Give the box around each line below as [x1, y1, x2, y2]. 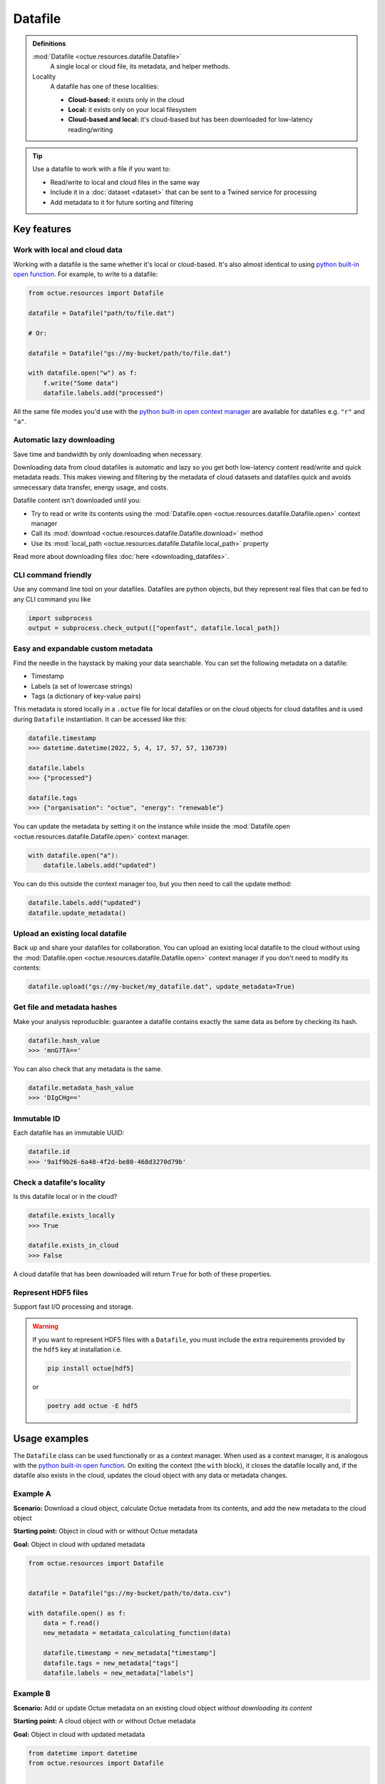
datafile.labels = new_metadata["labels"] [43, 1669, 194, 1677]
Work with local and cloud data [13, 245, 123, 255]
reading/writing [68, 125, 113, 133]
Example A [13, 1489, 51, 1499]
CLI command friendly [13, 569, 92, 579]
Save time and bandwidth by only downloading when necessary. [13, 450, 203, 458]
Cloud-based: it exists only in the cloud [68, 95, 185, 103]
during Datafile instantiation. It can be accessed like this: [13, 714, 187, 724]
